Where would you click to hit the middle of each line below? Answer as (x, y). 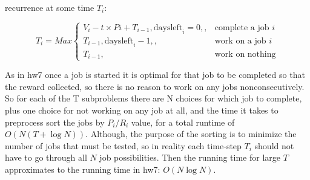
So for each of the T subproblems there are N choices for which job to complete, (153, 98)
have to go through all (46, 157)
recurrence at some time (50, 7)
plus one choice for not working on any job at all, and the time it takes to (142, 110)
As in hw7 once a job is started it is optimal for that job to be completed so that (155, 75)
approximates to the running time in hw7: (83, 169)
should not (274, 145)
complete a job (242, 27)
